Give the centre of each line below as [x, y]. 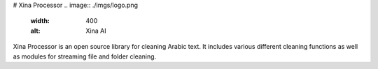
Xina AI [96, 31]
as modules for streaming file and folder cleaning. [85, 56]
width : [40, 21]
